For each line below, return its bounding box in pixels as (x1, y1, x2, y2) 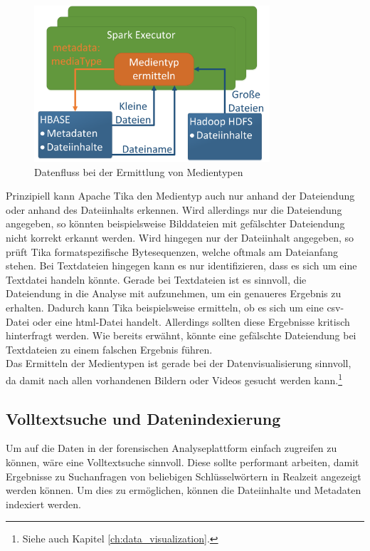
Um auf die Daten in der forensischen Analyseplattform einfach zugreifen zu (6, 441, 337, 455)
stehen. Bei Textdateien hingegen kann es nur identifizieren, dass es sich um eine (6, 258, 357, 273)
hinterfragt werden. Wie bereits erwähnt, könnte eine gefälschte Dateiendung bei (6, 328, 356, 343)
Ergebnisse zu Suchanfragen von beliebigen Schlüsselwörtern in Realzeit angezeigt (6, 468, 361, 483)
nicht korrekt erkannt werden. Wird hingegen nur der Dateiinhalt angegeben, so (6, 230, 354, 244)
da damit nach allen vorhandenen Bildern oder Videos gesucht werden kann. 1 (6, 370, 343, 387)
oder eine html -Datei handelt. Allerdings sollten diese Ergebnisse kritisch (32, 314, 350, 329)
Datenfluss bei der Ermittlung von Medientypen (34, 164, 243, 179)
